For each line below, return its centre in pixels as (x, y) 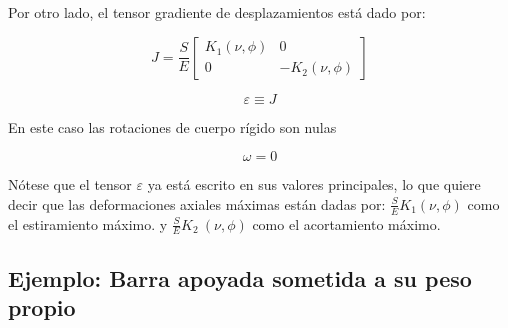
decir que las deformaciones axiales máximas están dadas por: (197, 203)
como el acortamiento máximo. (346, 223)
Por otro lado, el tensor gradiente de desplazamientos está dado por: (217, 12)
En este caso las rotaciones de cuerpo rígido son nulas (172, 126)
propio (42, 307)
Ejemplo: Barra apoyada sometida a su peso (240, 277)
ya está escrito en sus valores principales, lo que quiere (314, 184)
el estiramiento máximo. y (88, 223)
